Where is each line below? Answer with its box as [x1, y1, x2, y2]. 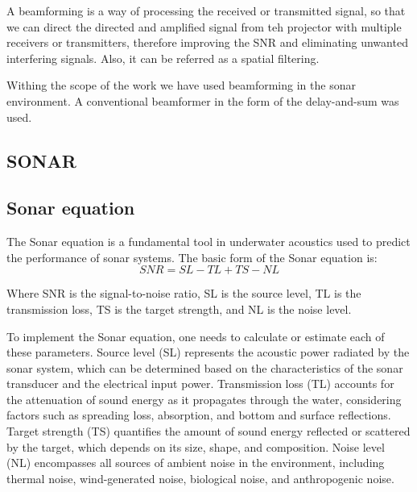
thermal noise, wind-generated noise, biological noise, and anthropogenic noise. [6, 469, 394, 486]
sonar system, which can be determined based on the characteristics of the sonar [6, 359, 403, 376]
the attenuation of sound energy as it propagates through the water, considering [6, 390, 402, 407]
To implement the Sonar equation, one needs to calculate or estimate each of [6, 327, 385, 344]
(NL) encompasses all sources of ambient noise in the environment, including [6, 454, 385, 471]
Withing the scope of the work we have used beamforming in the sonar [6, 77, 356, 94]
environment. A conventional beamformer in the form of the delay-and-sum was [6, 92, 399, 109]
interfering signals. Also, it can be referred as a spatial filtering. [6, 49, 320, 66]
